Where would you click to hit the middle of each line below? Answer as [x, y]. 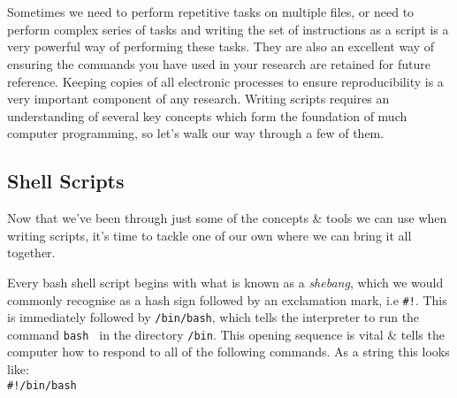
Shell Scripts [66, 181]
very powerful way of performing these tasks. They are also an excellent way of [221, 46]
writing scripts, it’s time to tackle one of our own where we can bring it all [209, 235]
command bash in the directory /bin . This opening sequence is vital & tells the [226, 334]
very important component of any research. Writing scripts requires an [198, 99]
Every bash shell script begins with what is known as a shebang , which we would [225, 282]
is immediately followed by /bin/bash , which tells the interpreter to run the [213, 317]
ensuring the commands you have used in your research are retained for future [219, 63]
